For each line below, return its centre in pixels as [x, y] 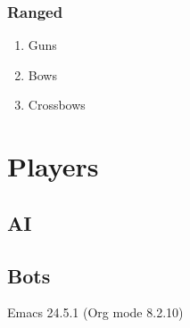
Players [53, 166]
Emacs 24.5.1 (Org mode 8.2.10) [95, 312]
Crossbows [57, 105]
